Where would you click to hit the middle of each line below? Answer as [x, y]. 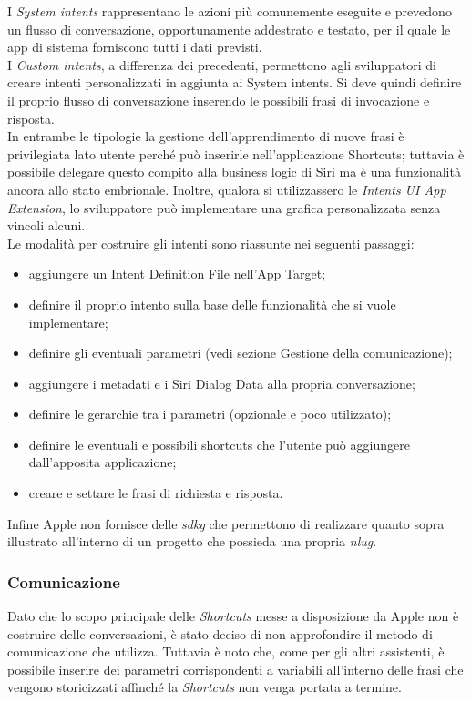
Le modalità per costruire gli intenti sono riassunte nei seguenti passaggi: [211, 243]
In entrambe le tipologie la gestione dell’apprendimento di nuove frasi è [206, 136]
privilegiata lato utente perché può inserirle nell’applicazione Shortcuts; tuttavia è [236, 153]
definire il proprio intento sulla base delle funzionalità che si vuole [212, 304]
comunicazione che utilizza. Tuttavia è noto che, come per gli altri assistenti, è [226, 651]
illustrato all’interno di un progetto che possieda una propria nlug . [192, 541]
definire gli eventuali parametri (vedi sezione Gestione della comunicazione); [241, 353]
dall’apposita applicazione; [102, 462]
